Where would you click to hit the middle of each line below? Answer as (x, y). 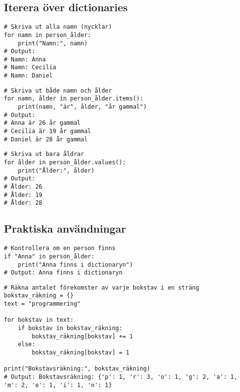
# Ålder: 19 (23, 195)
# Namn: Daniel (28, 76)
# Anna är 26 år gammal (42, 123)
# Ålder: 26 (23, 187)
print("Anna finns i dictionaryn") (75, 265)
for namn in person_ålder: (47, 35)
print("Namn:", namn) (53, 43)
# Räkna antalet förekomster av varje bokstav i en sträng (102, 287)
